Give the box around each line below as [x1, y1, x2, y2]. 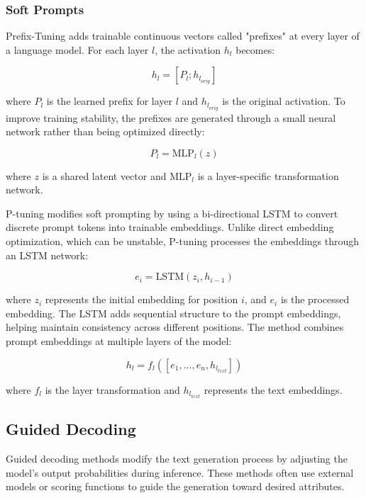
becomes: [235, 42, 275, 57]
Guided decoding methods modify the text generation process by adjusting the [6, 451, 348, 465]
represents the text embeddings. [204, 382, 343, 397]
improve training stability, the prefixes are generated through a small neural [6, 110, 336, 125]
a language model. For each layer [6, 42, 149, 57]
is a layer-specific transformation [197, 168, 339, 183]
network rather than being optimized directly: [6, 124, 205, 139]
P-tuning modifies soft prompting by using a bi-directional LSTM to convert [6, 205, 338, 220]
